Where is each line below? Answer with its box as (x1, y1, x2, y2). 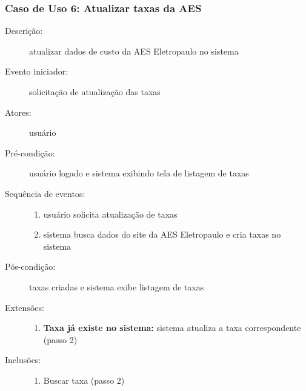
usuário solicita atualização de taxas (43, 207, 178, 220)
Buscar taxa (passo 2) (43, 373, 125, 386)
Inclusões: (5, 353, 41, 366)
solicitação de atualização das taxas (29, 85, 161, 98)
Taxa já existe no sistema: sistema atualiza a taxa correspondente (43, 321, 301, 334)
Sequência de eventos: (5, 187, 85, 199)
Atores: (5, 105, 32, 118)
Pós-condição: (5, 260, 56, 273)
